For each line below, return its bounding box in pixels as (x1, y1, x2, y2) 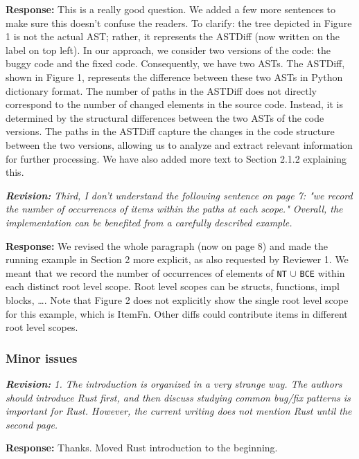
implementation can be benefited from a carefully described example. (6, 215, 292, 229)
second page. (6, 417, 58, 431)
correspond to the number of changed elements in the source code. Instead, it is (6, 97, 344, 111)
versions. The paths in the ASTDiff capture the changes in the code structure (6, 124, 335, 138)
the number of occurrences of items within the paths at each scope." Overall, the (6, 201, 343, 216)
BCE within (299, 265, 345, 280)
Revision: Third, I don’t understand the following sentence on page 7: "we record (6, 188, 353, 202)
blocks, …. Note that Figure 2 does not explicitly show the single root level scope (6, 292, 349, 307)
